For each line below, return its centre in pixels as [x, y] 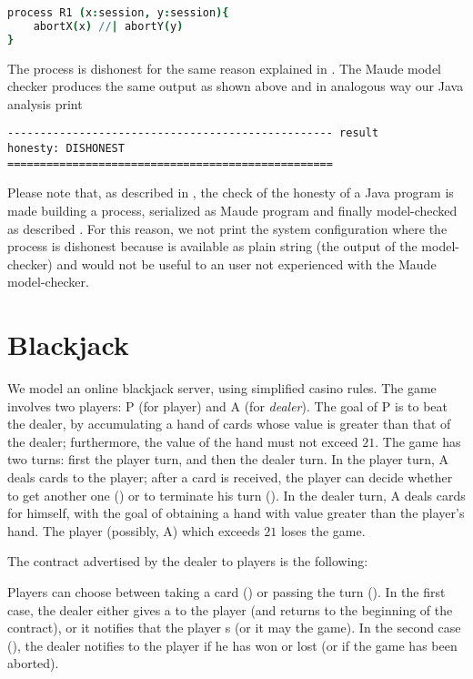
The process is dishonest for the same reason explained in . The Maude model [225, 68]
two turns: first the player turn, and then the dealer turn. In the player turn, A [228, 459]
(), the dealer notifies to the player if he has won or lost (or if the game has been [232, 645]
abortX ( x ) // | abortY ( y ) [108, 26]
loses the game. [323, 530]
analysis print [45, 103]
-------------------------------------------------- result [193, 133]
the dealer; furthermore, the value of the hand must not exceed [183, 441]
